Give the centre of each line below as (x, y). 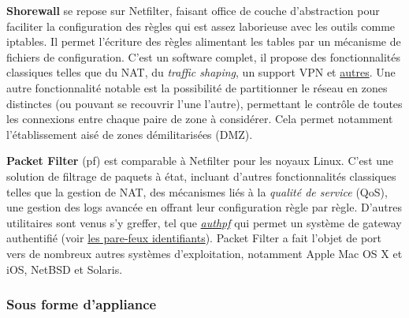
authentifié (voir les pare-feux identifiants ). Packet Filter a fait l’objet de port (194, 238)
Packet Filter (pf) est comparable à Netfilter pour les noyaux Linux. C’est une (200, 161)
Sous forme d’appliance (82, 304)
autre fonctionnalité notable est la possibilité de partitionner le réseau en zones (197, 87)
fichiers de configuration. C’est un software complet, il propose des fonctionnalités (203, 56)
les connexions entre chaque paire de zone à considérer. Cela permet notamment (200, 119)
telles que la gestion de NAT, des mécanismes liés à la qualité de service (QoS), (197, 191)
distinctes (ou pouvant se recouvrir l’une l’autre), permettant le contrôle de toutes (204, 103)
